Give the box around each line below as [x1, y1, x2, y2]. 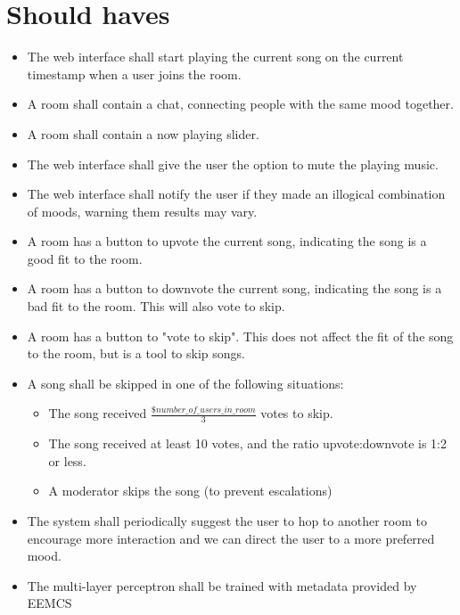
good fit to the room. [27, 249, 143, 267]
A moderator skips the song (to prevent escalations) [48, 481, 333, 500]
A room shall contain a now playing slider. [27, 124, 259, 143]
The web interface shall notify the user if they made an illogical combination [27, 184, 446, 203]
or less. [48, 451, 86, 470]
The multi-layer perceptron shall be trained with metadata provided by [27, 576, 417, 594]
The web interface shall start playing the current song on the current [27, 47, 404, 66]
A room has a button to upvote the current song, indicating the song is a [27, 232, 427, 250]
